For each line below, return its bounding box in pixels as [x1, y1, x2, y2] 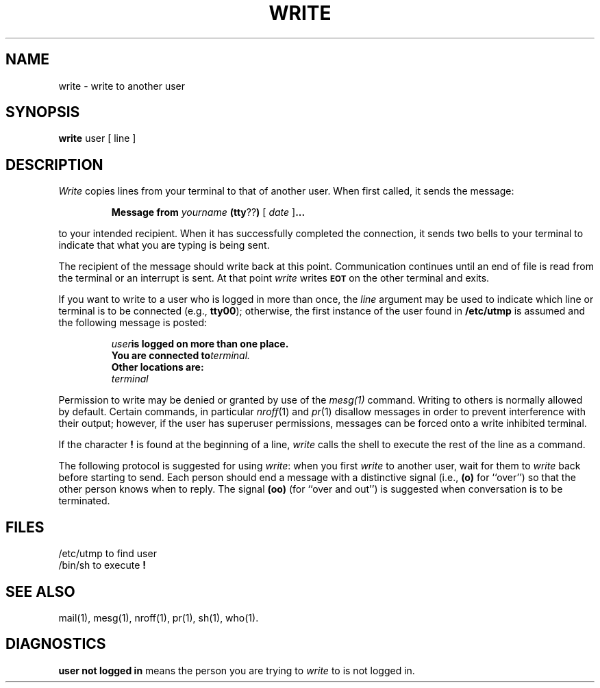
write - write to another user [58, 79, 185, 92]
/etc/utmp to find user [58, 548, 157, 560]
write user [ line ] [58, 132, 136, 145]
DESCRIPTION [5, 156, 103, 173]
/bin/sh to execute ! [58, 559, 146, 572]
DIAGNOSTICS [5, 635, 106, 653]
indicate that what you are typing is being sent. [58, 239, 270, 251]
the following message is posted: [58, 317, 208, 329]
